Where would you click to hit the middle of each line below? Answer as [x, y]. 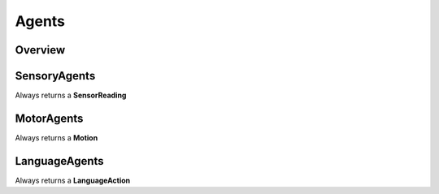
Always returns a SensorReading [71, 95]
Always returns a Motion [57, 137]
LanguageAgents [60, 161]
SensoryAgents [55, 76]
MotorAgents [49, 118]
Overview [40, 50]
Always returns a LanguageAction [73, 180]
